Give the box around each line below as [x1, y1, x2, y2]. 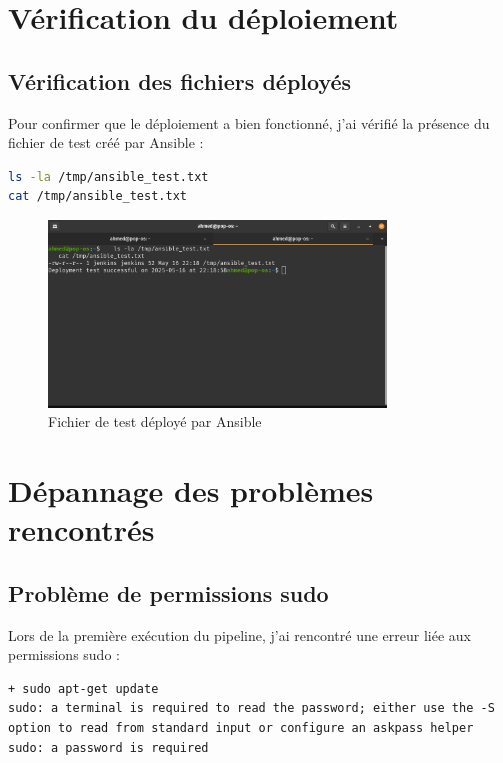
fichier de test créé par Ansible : [8, 132, 204, 153]
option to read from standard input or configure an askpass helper [8, 721, 474, 736]
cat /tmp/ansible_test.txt [8, 189, 187, 204]
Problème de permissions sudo [8, 577, 329, 608]
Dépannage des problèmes [8, 470, 374, 511]
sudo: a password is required [8, 740, 209, 755]
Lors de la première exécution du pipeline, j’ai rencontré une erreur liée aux [8, 624, 471, 645]
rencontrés [8, 509, 155, 550]
